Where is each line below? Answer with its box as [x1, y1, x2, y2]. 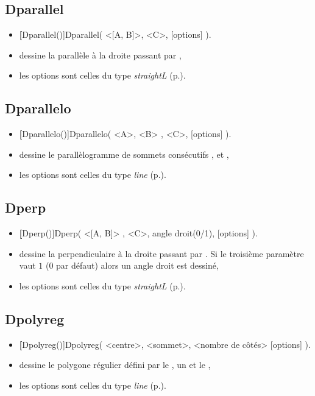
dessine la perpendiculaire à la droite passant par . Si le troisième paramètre [19, 247, 304, 260]
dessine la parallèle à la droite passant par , [19, 48, 182, 61]
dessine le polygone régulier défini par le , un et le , [19, 358, 211, 371]
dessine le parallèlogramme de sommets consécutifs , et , [19, 147, 229, 160]
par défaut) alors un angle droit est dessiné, [56, 259, 219, 272]
